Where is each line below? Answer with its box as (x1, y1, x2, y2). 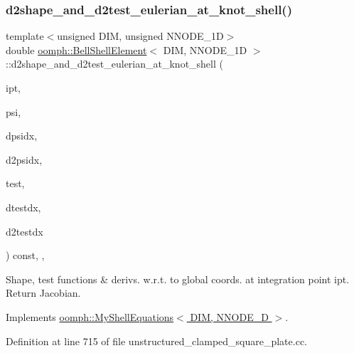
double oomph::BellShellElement (6, 42, 147, 57)
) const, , (6, 248, 45, 263)
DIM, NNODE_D (190, 309, 269, 324)
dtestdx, (6, 199, 41, 214)
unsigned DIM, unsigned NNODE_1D (57, 28, 224, 43)
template (6, 28, 44, 43)
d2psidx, (6, 152, 43, 167)
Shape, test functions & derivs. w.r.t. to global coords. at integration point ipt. (6, 271, 350, 286)
